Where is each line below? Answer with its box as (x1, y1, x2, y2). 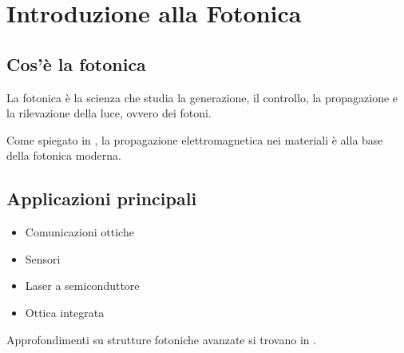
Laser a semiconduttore (25, 277, 140, 294)
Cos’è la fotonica (6, 51, 146, 76)
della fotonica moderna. (6, 147, 121, 164)
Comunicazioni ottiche (25, 224, 134, 240)
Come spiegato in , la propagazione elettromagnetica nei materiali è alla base (6, 131, 383, 148)
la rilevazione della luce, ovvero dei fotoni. (6, 105, 212, 121)
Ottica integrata (25, 303, 105, 320)
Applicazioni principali (6, 186, 197, 211)
